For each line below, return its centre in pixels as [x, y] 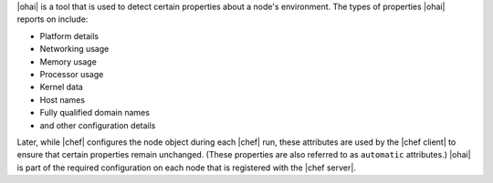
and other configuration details [98, 125]
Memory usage [68, 61]
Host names [63, 99]
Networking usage [74, 49]
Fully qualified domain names [95, 113]
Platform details [69, 36]
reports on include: [52, 19]
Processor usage [72, 74]
